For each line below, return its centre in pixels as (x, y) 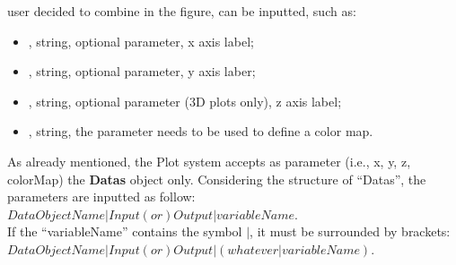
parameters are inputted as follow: (101, 197)
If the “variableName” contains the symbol (125, 231)
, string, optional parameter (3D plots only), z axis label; (185, 101)
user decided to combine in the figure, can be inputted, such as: (182, 11)
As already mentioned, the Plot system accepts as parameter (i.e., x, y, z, (209, 161)
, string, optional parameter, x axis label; (141, 41)
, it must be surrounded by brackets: (350, 231)
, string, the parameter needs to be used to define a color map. (201, 131)
